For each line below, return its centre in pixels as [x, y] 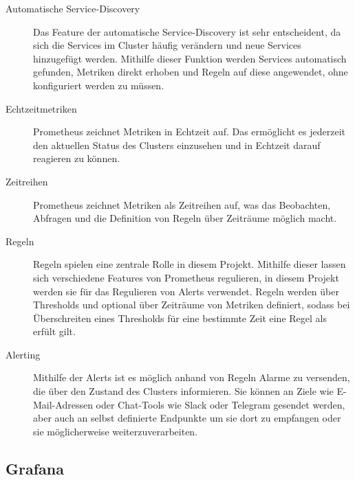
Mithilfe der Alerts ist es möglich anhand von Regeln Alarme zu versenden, [192, 377]
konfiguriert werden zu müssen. [99, 85]
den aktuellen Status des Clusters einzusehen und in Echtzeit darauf [177, 145]
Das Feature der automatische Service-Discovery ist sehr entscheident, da [187, 31]
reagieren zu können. [77, 158]
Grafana [35, 468]
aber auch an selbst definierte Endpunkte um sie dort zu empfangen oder [187, 418]
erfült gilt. [54, 331]
